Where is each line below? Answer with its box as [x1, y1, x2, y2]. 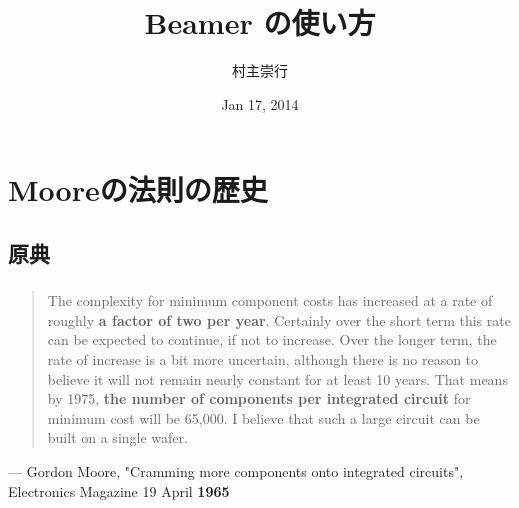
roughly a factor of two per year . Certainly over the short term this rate [47, 309, 511, 330]
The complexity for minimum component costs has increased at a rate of [47, 290, 493, 311]
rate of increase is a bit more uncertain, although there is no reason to [47, 348, 479, 369]
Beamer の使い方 [144, 2, 376, 43]
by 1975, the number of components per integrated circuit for [47, 388, 471, 409]
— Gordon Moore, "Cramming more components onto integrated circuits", [8, 460, 464, 481]
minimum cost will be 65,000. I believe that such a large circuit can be [47, 407, 480, 428]
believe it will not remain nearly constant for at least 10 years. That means [47, 368, 508, 389]
